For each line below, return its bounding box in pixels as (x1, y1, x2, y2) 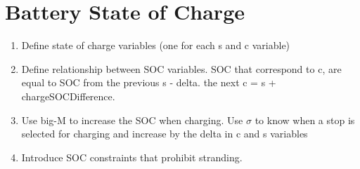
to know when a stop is (255, 112, 355, 127)
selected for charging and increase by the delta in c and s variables (21, 126, 308, 141)
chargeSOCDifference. (21, 88, 115, 103)
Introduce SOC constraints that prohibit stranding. (21, 149, 243, 164)
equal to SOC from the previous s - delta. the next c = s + (21, 75, 276, 90)
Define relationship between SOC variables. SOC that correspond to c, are (21, 61, 342, 76)
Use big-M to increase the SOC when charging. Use (21, 112, 243, 127)
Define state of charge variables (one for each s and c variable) (21, 38, 290, 53)
